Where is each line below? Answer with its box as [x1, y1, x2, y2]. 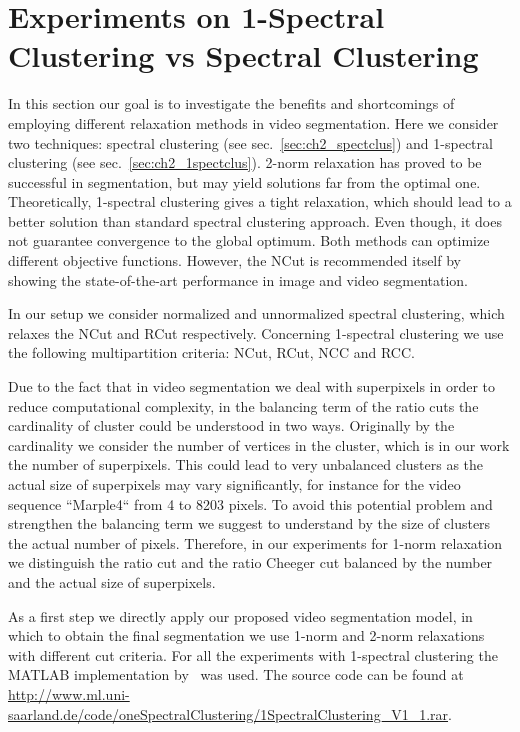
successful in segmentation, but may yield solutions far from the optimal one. [8, 171, 481, 192]
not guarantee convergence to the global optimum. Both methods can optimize [8, 230, 490, 251]
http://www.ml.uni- [8, 683, 130, 704]
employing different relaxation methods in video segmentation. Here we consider [8, 112, 499, 133]
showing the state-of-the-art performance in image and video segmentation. [8, 269, 468, 290]
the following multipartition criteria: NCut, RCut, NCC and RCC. [8, 342, 415, 363]
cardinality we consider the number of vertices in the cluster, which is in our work [8, 434, 510, 455]
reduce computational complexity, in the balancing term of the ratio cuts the [8, 395, 479, 416]
